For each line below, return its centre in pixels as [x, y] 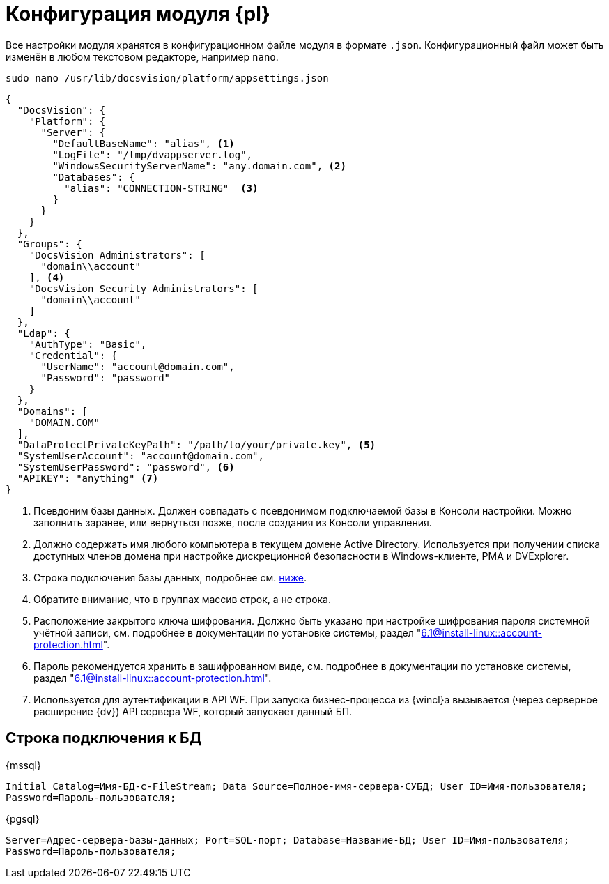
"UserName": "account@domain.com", [138, 366]
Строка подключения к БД [104, 738]
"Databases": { [94, 177]
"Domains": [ [53, 411]
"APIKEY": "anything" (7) [88, 478]
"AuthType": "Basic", [88, 344]
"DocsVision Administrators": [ [117, 255]
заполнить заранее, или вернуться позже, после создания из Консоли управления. [233, 522]
